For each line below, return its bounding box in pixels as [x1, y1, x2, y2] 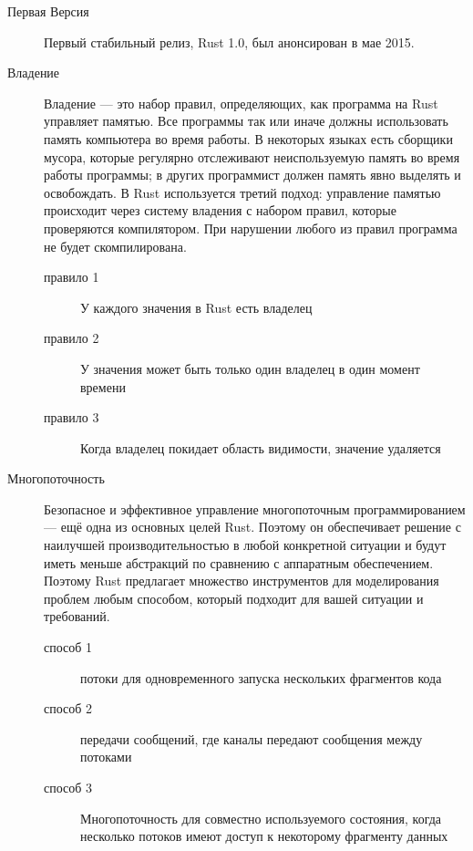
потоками [80, 747, 132, 766]
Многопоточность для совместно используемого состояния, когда [80, 808, 442, 827]
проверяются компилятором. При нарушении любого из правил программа [44, 218, 458, 237]
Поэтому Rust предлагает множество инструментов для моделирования [44, 571, 439, 590]
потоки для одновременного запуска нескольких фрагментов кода [80, 668, 442, 687]
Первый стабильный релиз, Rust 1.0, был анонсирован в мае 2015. [44, 32, 415, 51]
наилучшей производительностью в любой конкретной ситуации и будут [44, 535, 447, 555]
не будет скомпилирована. [44, 236, 187, 255]
